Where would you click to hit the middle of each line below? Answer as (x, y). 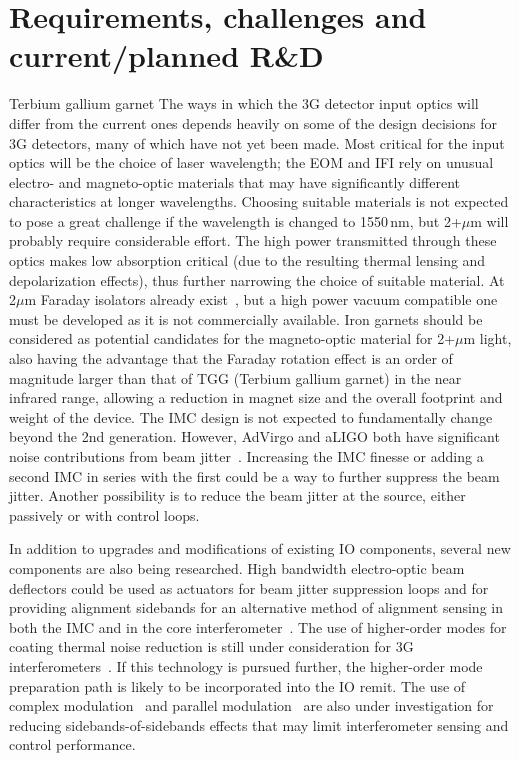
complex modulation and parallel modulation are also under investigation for (251, 705)
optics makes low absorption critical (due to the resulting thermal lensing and (247, 260)
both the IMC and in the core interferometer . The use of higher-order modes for (258, 626)
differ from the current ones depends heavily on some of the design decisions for (253, 122)
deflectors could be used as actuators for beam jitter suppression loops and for (249, 587)
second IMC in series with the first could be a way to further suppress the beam (254, 475)
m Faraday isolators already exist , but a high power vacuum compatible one (261, 299)
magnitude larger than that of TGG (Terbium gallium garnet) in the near (235, 377)
